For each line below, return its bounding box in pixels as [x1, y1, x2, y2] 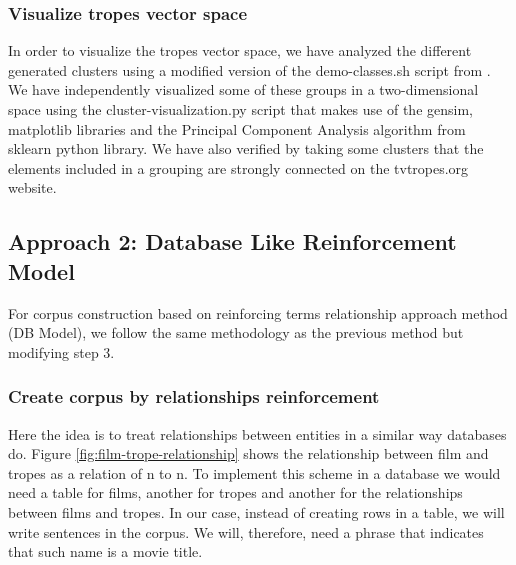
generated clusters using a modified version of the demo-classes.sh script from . [8, 59, 491, 80]
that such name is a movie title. [8, 541, 203, 562]
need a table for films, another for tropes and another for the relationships [8, 482, 463, 503]
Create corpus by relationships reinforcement [8, 384, 380, 409]
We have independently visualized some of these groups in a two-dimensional [8, 79, 479, 100]
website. [8, 177, 57, 198]
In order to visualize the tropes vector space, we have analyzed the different [8, 40, 472, 61]
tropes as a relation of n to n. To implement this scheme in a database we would [8, 462, 501, 483]
